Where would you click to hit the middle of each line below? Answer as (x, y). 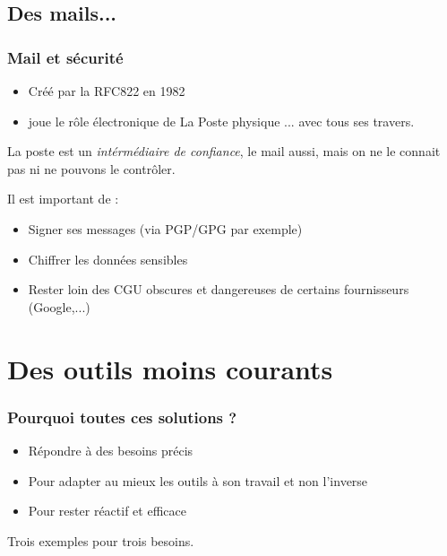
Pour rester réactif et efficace (107, 511)
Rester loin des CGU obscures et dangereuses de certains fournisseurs (219, 289)
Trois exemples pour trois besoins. (101, 540)
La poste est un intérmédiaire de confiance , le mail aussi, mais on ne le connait (224, 151)
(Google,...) (59, 306)
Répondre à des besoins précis (111, 450)
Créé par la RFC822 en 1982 (107, 91)
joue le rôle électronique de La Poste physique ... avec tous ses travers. (221, 121)
